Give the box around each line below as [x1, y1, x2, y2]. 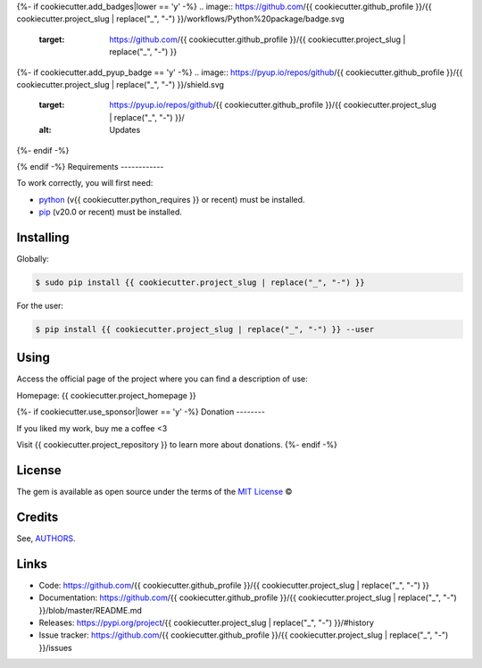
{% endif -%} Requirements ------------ [16, 161, 164, 171]
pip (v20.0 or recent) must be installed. [38, 206, 183, 218]
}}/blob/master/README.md [38, 605, 143, 615]
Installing [16, 230, 71, 245]
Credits [16, 509, 59, 524]
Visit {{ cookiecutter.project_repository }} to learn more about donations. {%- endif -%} [16, 439, 338, 450]
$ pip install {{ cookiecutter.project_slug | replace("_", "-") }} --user [35, 324, 375, 334]
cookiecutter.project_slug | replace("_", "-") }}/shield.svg [16, 79, 225, 89]
